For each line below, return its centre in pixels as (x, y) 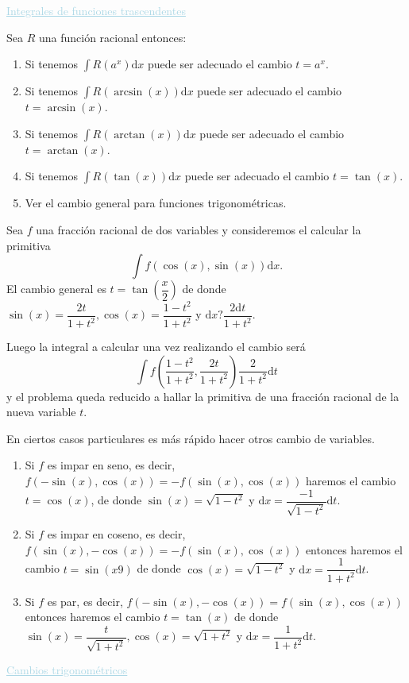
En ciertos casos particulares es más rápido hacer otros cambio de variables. (191, 438)
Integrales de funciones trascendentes (96, 10)
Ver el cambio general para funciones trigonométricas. (156, 203)
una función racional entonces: (112, 37)
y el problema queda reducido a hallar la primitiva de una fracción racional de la (203, 396)
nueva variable (41, 412)
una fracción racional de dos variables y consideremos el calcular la (199, 229)
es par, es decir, (85, 601)
